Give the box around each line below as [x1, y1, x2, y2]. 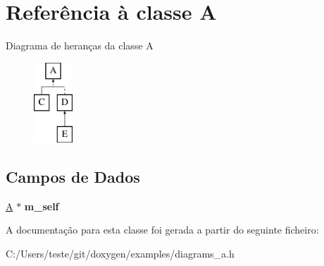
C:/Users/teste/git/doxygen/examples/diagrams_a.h [6, 246, 235, 261]
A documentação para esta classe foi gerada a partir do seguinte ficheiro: [6, 222, 319, 237]
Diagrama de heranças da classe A [6, 38, 154, 53]
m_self [24, 198, 59, 213]
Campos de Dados [6, 166, 140, 188]
